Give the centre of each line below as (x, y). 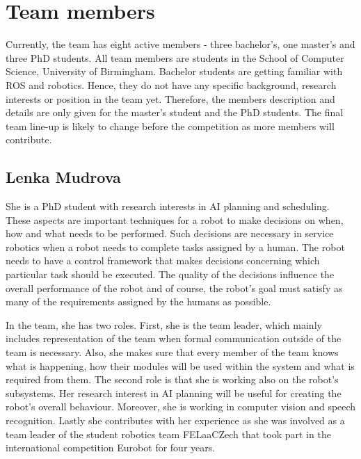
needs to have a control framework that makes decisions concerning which (163, 260)
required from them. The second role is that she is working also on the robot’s (172, 379)
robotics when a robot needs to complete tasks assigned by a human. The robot (175, 247)
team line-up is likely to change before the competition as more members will (170, 126)
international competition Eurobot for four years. (111, 448)
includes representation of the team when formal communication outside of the (174, 338)
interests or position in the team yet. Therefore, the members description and (170, 98)
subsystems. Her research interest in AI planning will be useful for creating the (174, 393)
